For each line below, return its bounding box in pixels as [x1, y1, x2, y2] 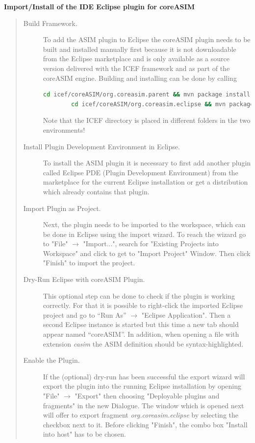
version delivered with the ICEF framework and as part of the [43, 63, 230, 73]
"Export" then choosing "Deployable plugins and [75, 391, 220, 400]
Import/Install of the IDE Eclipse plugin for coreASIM [4, 1, 195, 11]
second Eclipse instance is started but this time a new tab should [43, 319, 239, 329]
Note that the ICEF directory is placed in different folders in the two [43, 115, 251, 125]
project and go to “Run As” [43, 309, 127, 320]
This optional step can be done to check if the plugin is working [43, 290, 235, 301]
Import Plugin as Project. [23, 203, 101, 213]
